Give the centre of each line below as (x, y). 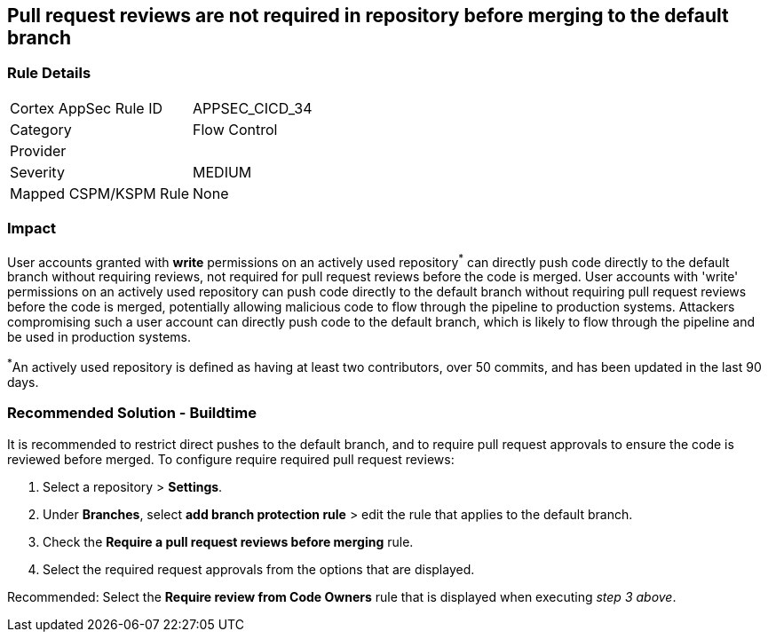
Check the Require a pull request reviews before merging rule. (228, 541)
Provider (38, 150)
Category (41, 129)
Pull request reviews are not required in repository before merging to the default (368, 16)
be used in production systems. (99, 337)
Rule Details (49, 73)
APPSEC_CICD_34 (253, 108)
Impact (32, 229)
